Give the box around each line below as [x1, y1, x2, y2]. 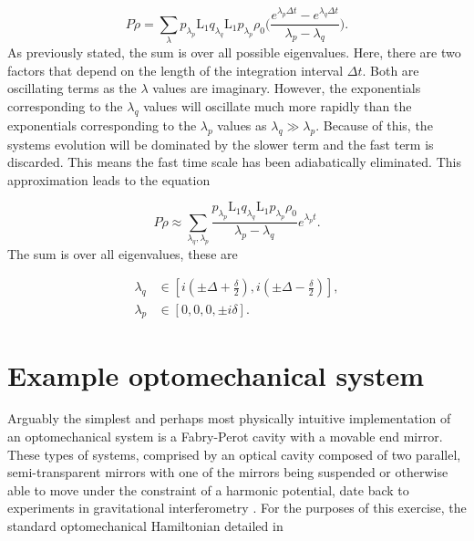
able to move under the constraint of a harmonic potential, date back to [7, 480, 409, 499]
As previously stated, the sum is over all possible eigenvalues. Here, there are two [7, 43, 461, 62]
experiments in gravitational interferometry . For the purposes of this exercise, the [7, 498, 467, 517]
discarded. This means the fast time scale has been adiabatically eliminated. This [7, 152, 461, 172]
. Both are [362, 60, 419, 79]
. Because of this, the [315, 115, 433, 134]
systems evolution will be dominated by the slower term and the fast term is [7, 134, 434, 153]
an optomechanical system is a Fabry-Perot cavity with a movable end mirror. [7, 427, 443, 446]
